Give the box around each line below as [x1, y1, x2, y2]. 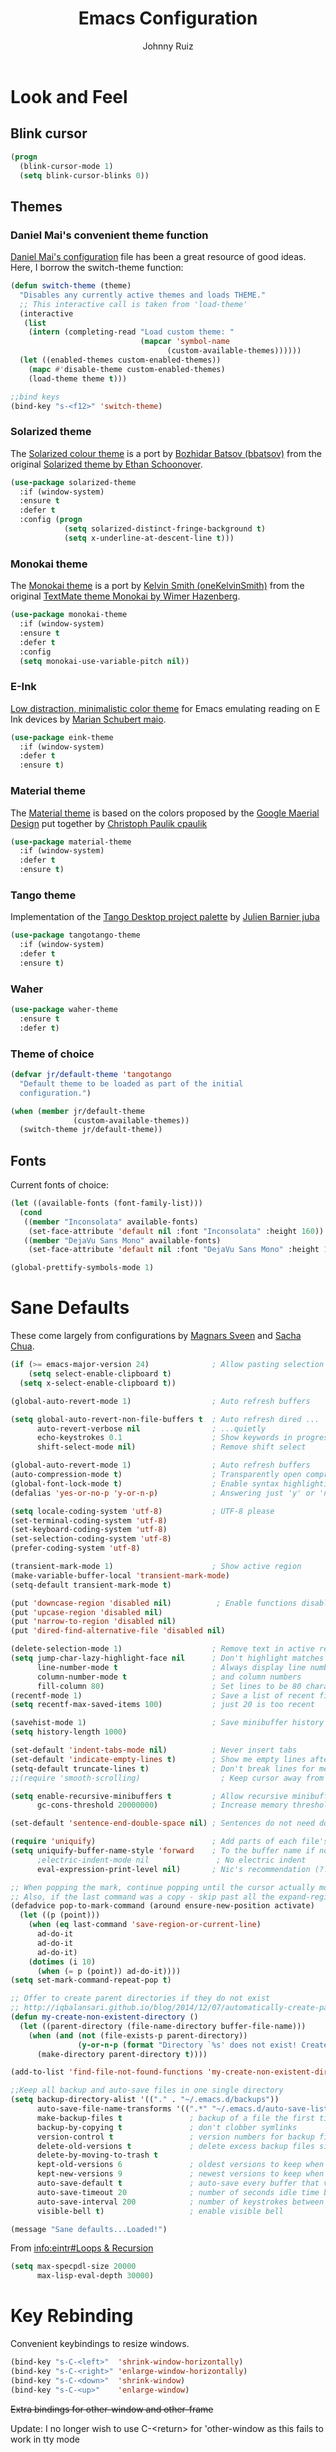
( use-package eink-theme [10, 732, 114, 742]
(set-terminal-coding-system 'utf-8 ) [10, 1515, 168, 1526]
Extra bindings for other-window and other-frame [10, 2403, 214, 2415]
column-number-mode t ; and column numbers [36, 1672, 302, 1682]
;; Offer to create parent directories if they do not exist [10, 1993, 271, 2004]
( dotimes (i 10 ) [28, 1957, 97, 1967]
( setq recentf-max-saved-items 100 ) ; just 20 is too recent [10, 1700, 315, 1710]
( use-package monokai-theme [10, 610, 128, 620]
